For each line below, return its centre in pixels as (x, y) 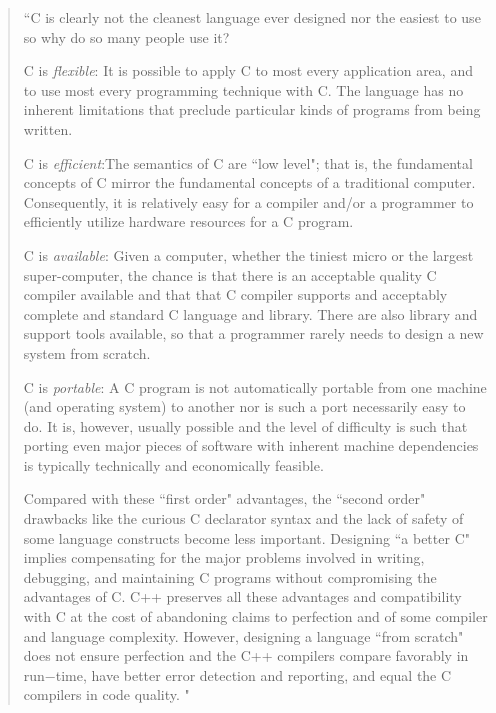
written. (48, 128)
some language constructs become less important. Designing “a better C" (246, 537)
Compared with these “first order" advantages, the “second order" (224, 498)
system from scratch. (87, 352)
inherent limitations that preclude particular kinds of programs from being (252, 109)
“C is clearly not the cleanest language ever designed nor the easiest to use (252, 17)
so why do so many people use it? (126, 36)
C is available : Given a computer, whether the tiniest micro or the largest (248, 254)
